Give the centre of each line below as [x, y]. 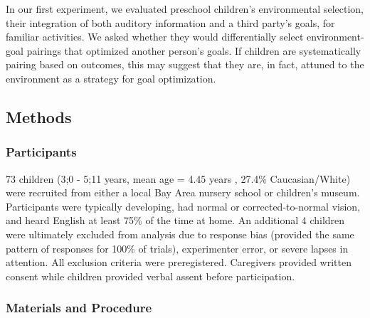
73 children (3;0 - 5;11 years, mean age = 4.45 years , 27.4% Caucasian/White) [178, 178]
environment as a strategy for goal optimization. [111, 78]
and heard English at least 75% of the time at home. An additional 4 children [175, 220]
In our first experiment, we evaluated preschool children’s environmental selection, [185, 9]
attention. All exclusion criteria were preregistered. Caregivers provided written [179, 262]
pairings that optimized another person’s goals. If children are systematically [194, 50]
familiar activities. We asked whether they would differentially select [155, 37]
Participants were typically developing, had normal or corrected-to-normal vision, [183, 206]
